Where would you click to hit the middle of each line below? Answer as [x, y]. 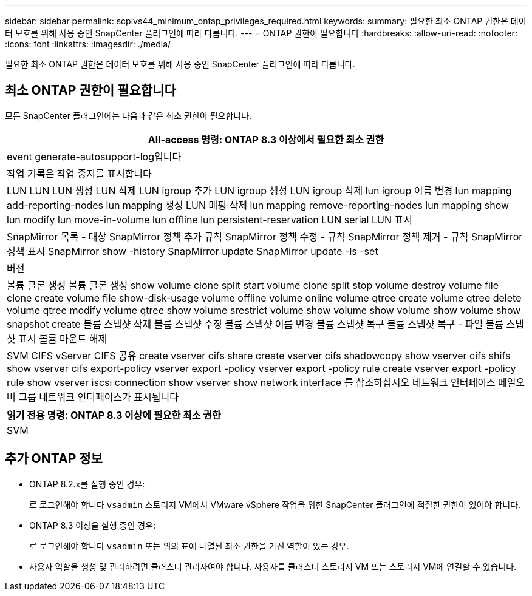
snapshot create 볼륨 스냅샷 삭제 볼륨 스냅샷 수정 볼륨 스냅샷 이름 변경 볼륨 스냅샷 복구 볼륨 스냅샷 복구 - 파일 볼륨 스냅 [266, 324]
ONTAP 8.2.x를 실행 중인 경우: [87, 484]
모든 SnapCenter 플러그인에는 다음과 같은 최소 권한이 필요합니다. [128, 115]
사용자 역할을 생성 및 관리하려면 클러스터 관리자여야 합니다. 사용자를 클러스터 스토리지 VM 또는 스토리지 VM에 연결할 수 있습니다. [273, 566]
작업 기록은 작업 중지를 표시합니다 [79, 173]
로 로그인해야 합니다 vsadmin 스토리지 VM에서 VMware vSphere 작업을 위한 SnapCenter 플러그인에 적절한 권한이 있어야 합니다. [275, 504]
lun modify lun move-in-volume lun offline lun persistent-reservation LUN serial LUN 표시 [210, 219]
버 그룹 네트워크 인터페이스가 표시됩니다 [93, 397]
